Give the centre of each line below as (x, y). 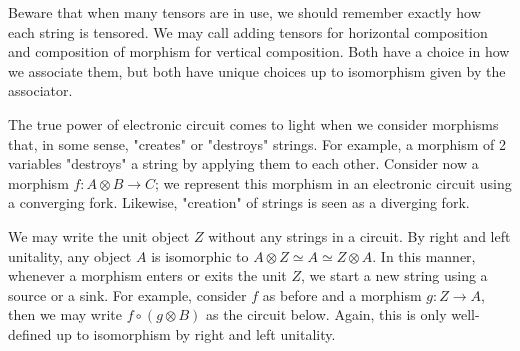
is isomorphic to (200, 255)
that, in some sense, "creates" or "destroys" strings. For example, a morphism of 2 (257, 143)
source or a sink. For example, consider (127, 294)
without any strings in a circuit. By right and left (359, 235)
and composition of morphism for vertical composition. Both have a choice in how (259, 51)
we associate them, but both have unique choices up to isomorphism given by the (257, 70)
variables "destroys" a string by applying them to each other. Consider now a (243, 163)
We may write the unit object (99, 235)
